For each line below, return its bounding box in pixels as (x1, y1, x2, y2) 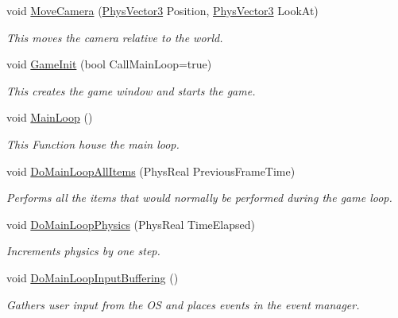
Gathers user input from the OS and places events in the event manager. (6, 296, 360, 312)
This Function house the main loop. (6, 135, 180, 152)
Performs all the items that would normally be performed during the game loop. (6, 189, 392, 206)
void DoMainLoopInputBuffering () (6, 269, 179, 285)
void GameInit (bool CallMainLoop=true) (6, 56, 212, 72)
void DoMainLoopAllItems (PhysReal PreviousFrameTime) (6, 162, 296, 179)
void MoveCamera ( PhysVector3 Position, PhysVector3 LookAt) (6, 2, 319, 18)
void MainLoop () (6, 109, 93, 126)
